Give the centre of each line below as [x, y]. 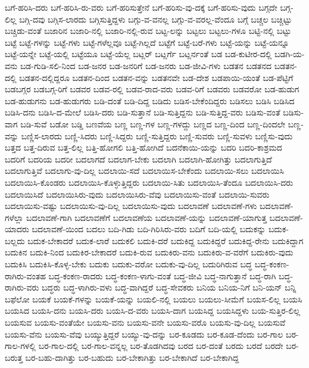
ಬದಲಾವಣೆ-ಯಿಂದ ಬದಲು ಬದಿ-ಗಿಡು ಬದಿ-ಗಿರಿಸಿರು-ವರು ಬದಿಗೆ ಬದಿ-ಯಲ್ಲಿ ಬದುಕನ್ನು [149, 229]
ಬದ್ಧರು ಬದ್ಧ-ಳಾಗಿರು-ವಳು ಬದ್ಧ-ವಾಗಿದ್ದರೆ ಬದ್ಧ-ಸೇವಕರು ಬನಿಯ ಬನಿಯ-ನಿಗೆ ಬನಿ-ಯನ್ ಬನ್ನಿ [169, 287]
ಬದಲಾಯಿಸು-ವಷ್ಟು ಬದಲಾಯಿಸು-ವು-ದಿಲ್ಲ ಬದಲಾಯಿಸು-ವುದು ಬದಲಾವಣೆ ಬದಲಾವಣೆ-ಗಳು [131, 206]
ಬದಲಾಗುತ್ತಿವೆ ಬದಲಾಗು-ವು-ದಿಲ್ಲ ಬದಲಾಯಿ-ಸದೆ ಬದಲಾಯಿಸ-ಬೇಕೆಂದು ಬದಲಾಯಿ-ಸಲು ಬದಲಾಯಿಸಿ [144, 171]
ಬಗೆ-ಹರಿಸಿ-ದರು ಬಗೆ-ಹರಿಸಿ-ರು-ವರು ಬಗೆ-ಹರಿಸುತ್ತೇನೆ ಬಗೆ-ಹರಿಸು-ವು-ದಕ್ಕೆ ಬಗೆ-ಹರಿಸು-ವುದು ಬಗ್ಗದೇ [141, 7]
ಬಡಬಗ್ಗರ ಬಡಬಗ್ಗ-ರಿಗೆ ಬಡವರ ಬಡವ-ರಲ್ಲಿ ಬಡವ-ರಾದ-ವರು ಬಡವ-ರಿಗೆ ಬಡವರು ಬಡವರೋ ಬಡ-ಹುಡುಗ [152, 89]
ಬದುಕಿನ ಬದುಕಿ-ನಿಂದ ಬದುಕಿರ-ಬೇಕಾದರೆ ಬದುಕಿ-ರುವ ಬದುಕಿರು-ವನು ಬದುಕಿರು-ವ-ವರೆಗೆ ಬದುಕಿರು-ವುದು [149, 252]
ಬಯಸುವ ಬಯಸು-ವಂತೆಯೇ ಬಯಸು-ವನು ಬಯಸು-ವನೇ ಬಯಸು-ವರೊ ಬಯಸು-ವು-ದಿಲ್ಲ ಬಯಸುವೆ [145, 322]
